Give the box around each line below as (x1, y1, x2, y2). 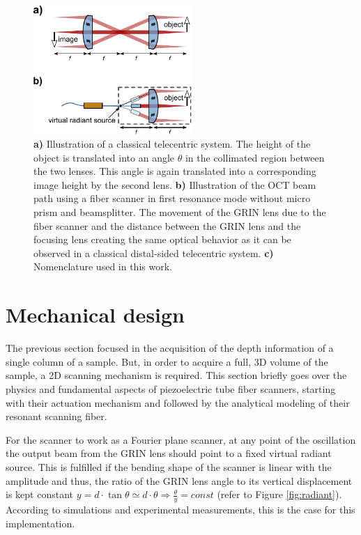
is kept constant (6, 487, 73, 502)
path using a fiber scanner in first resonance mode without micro (33, 191, 311, 206)
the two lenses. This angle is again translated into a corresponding (33, 164, 316, 178)
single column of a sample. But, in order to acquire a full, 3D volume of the (6, 354, 328, 369)
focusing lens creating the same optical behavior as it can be (33, 232, 291, 247)
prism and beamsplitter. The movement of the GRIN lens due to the (33, 205, 326, 219)
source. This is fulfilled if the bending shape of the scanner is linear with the (6, 459, 332, 474)
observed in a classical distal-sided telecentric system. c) (33, 245, 274, 260)
